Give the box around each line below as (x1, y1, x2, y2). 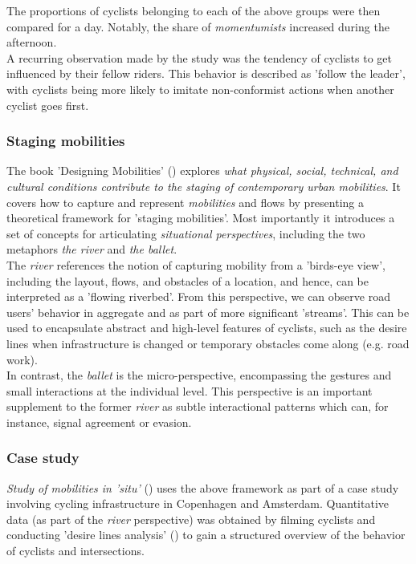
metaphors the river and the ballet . (6, 241, 177, 258)
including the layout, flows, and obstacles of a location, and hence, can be (6, 272, 369, 289)
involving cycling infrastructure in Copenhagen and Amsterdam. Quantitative (6, 495, 389, 512)
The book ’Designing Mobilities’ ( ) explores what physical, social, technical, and (6, 162, 398, 179)
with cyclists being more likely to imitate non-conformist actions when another (6, 80, 394, 97)
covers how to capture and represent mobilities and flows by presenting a (6, 193, 364, 210)
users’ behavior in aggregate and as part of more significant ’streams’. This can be (6, 303, 410, 320)
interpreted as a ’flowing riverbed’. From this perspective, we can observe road (6, 288, 390, 305)
